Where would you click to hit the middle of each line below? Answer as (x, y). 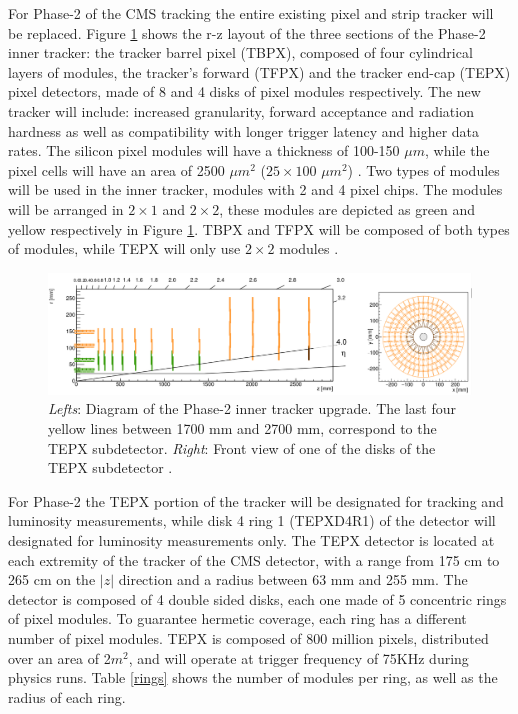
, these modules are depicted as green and (347, 208)
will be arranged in (66, 208)
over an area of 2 (59, 657)
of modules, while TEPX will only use (124, 248)
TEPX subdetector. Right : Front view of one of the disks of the (242, 447)
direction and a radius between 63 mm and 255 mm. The (293, 579)
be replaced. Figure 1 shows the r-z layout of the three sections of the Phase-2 (247, 32)
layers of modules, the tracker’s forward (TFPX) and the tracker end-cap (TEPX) (259, 71)
